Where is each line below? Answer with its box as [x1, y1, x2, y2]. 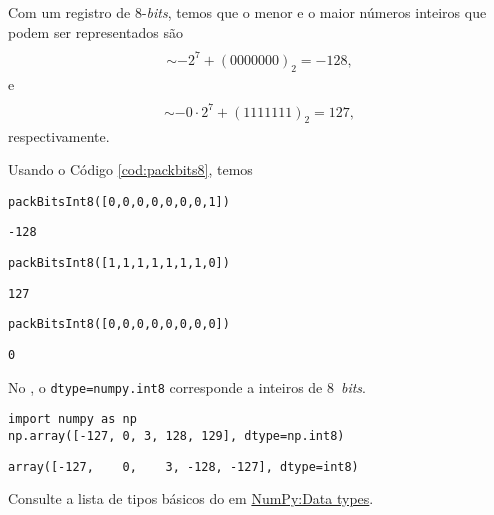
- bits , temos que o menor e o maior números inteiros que [141, 2, 487, 22]
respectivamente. [8, 125, 110, 146]
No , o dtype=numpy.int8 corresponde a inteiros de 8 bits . [8, 376, 367, 397]
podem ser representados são [8, 21, 184, 42]
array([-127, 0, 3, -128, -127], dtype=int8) [8, 459, 359, 474]
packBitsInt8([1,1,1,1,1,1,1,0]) [8, 256, 230, 270]
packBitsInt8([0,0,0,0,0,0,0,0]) [8, 317, 230, 332]
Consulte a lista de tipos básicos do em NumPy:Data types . [8, 488, 374, 509]
